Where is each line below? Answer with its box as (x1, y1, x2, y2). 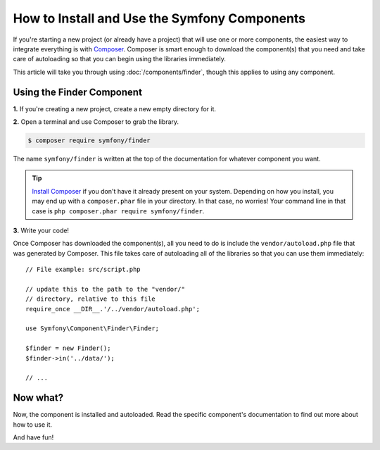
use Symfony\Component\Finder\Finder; (25, 325, 160, 332)
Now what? (13, 392, 63, 404)
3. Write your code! (13, 226, 70, 235)
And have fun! (13, 433, 54, 442)
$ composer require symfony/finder (27, 137, 151, 144)
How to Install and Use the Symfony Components (13, 11, 306, 26)
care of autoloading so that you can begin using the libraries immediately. (13, 55, 227, 63)
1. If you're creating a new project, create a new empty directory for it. (13, 104, 217, 113)
